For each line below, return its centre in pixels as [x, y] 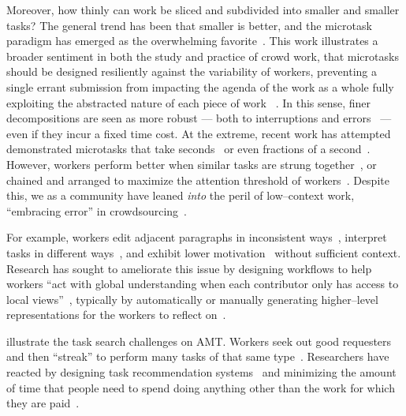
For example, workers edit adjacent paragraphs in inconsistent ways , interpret [197, 237]
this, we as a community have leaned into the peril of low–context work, [181, 195]
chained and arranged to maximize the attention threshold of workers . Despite [198, 180]
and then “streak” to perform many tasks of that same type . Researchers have [198, 356]
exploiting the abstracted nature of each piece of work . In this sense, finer [189, 102]
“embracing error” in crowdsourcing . [97, 210]
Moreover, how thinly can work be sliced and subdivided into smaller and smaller [203, 9]
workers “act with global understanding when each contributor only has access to [203, 284]
